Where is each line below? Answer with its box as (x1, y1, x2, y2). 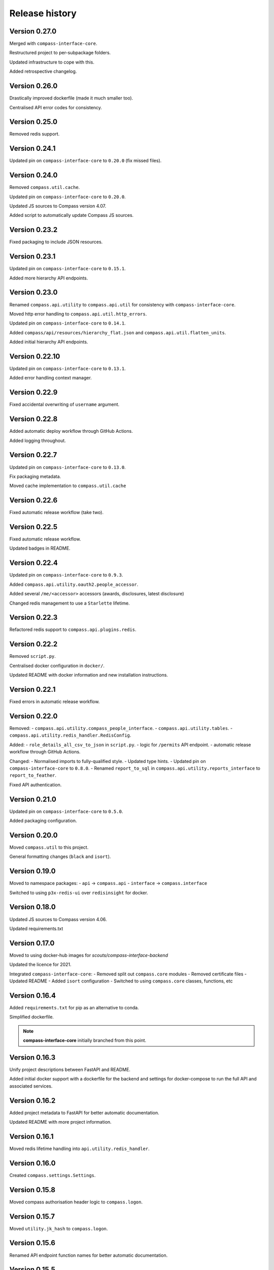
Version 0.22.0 (9, 712, 58, 720)
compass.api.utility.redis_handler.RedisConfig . (9, 732, 131, 739)
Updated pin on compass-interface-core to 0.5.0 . (9, 808, 123, 814)
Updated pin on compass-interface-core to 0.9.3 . (9, 572, 123, 578)
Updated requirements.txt (9, 925, 63, 932)
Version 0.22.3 (9, 613, 58, 622)
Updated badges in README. (9, 545, 71, 551)
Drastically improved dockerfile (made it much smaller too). (9, 95, 133, 101)
